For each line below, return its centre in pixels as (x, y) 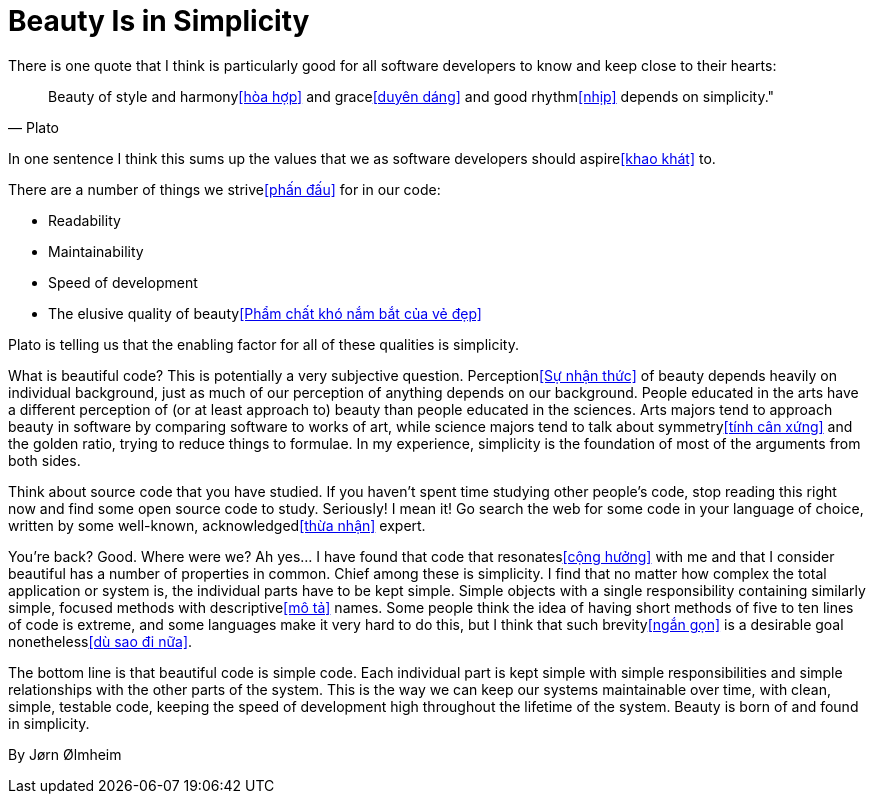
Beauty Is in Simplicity (159, 21)
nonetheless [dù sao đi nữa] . (100, 641)
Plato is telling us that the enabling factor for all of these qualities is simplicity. (263, 344)
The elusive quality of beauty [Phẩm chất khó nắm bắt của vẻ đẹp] (265, 313)
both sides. (44, 460)
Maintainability (96, 251)
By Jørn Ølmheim (65, 754)
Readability (84, 220)
